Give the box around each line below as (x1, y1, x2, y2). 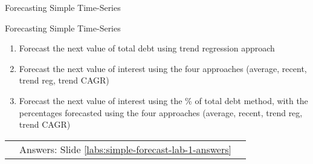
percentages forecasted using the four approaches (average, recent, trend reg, (19, 106, 303, 119)
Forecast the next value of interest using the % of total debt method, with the (19, 94, 308, 107)
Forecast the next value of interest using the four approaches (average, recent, (19, 62, 307, 74)
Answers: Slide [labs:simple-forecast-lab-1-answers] (19, 142, 231, 156)
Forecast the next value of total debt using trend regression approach (19, 42, 275, 54)
